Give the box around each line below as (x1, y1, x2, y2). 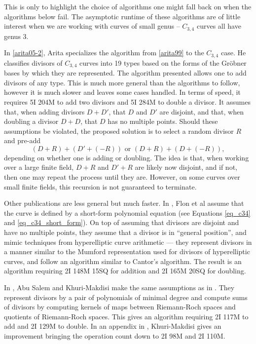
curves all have (196, 21, 241, 31)
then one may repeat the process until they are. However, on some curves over (4, 172, 240, 182)
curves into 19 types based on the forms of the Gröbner (79, 57, 247, 68)
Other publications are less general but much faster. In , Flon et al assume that (4, 198, 244, 208)
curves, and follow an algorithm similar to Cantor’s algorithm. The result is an (4, 256, 242, 266)
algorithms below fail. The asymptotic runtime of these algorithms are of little (4, 11, 241, 21)
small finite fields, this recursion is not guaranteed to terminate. (4, 181, 197, 191)
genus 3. (4, 31, 29, 41)
